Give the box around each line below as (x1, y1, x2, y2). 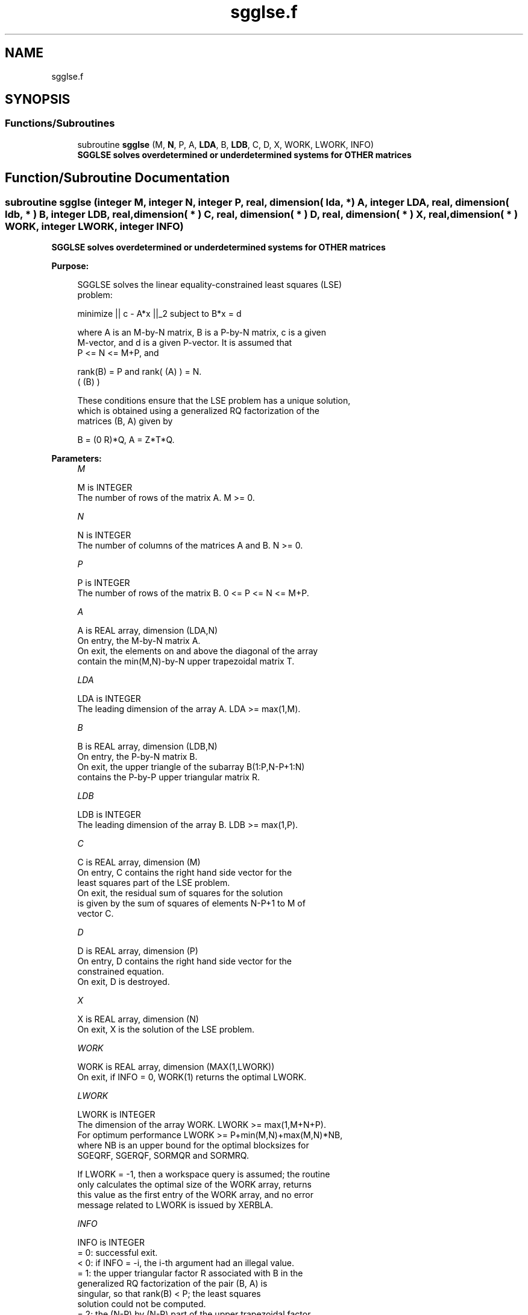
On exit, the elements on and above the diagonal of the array (77, 646, 318, 657)
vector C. (77, 908, 114, 919)
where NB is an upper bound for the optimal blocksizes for (77, 1140, 309, 1151)
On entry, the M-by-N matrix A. (77, 635, 201, 646)
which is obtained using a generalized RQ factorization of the (77, 406, 320, 416)
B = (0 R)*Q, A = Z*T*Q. (77, 435, 175, 445)
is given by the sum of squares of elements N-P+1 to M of (77, 898, 306, 909)
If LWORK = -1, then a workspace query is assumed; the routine (77, 1169, 330, 1180)
